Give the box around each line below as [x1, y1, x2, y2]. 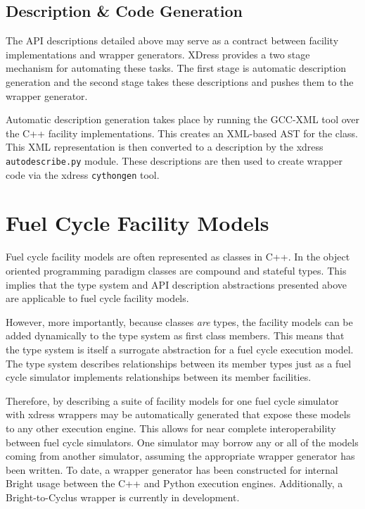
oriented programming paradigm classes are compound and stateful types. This [6, 263, 347, 277]
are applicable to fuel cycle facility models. [6, 291, 189, 306]
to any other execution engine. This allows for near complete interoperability [6, 420, 336, 435]
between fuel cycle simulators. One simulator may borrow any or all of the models [6, 434, 359, 449]
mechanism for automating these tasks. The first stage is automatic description [6, 61, 347, 75]
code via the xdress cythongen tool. [6, 167, 160, 182]
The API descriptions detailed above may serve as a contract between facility [6, 33, 339, 48]
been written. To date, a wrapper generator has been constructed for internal [6, 462, 338, 477]
